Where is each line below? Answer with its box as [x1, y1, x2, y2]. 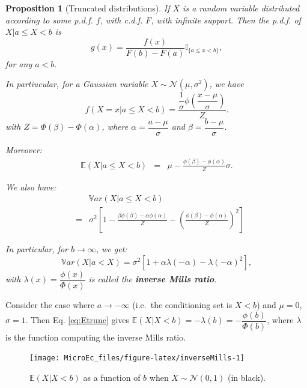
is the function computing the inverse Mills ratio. [5, 330, 186, 343]
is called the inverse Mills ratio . [88, 273, 217, 285]
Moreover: [5, 144, 42, 156]
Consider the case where [5, 299, 94, 311]
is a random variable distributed [183, 2, 300, 14]
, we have [209, 77, 244, 90]
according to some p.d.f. [5, 13, 93, 26]
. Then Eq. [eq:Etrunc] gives [25, 314, 130, 326]
